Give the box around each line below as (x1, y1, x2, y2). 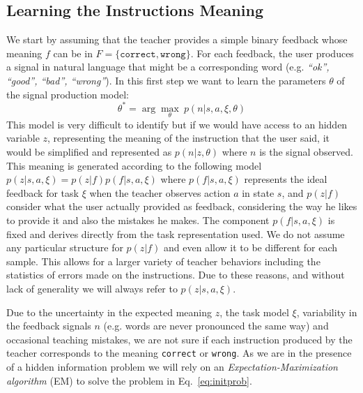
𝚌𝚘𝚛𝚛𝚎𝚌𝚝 (120, 49, 156, 59)
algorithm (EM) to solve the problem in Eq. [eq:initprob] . (6, 373, 252, 387)
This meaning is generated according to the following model (6, 158, 262, 172)
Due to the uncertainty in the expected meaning (6, 304, 213, 319)
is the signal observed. (259, 144, 353, 159)
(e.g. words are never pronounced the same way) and (103, 318, 329, 333)
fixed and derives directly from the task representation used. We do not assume (6, 226, 345, 241)
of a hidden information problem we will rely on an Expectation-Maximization (6, 359, 338, 374)
